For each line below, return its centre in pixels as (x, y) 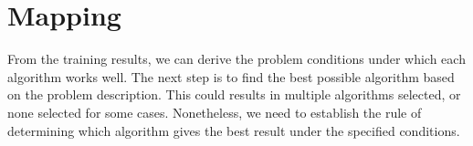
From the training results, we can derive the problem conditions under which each (236, 59)
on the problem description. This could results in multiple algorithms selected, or (234, 94)
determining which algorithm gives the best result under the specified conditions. (234, 130)
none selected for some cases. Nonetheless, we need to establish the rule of (215, 112)
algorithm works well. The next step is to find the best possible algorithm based (231, 76)
